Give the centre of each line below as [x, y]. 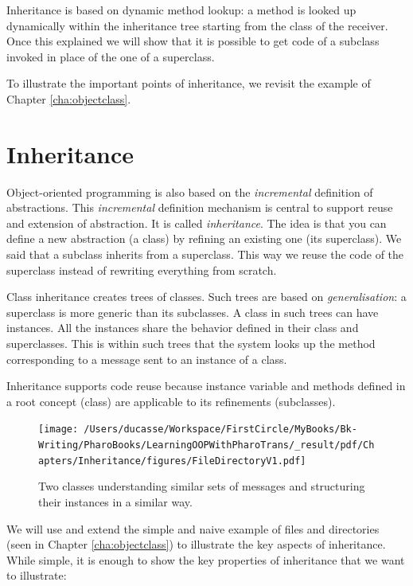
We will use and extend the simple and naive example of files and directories [193, 528]
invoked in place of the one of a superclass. [111, 56]
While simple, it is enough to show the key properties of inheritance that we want [206, 559]
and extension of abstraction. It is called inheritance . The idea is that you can [197, 223]
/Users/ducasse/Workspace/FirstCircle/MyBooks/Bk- [220, 430]
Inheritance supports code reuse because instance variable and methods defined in [206, 386]
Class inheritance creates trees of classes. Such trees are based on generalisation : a [206, 297]
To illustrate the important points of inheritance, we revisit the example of [189, 83]
